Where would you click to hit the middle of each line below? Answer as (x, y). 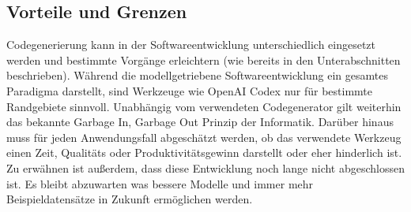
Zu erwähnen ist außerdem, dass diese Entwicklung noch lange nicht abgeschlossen (205, 167)
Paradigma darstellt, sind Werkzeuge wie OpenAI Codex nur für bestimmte (190, 90)
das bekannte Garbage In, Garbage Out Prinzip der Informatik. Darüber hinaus (200, 122)
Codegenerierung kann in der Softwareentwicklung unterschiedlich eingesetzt (191, 45)
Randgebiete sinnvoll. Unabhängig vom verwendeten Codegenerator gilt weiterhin (204, 106)
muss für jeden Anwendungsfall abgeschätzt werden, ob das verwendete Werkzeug (204, 137)
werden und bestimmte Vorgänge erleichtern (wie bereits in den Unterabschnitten (204, 60)
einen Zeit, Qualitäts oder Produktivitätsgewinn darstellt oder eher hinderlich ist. (204, 152)
